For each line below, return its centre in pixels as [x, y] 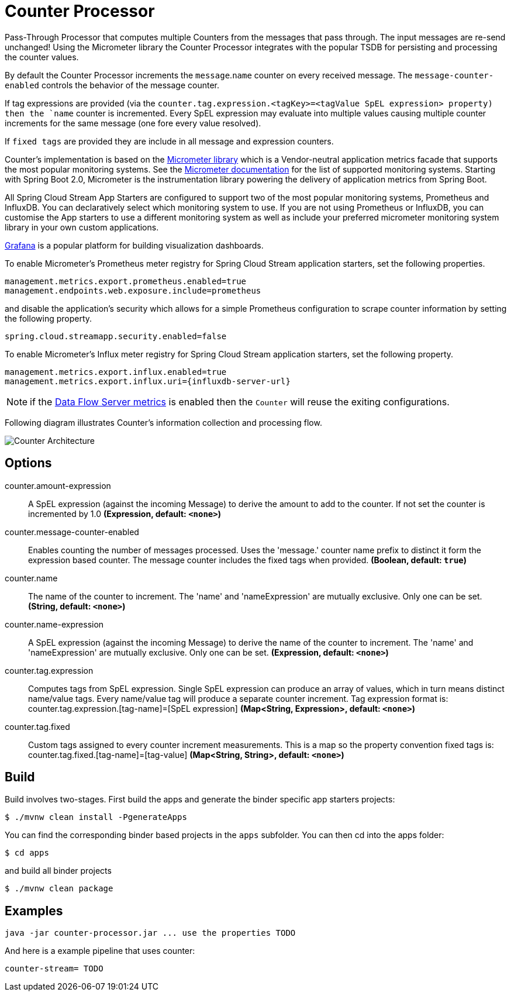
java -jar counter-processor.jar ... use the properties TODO [150, 933]
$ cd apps [27, 853]
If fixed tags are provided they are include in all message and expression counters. [169, 141]
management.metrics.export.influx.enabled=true [116, 372]
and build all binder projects [58, 871]
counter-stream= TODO [54, 969]
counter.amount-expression [58, 485]
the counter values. [42, 57]
